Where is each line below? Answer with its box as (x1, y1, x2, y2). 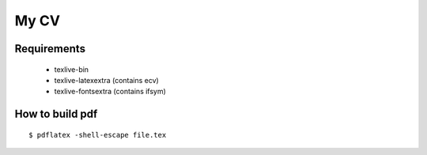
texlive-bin (54, 64, 89, 74)
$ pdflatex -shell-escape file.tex (28, 130, 167, 139)
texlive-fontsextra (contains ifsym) (54, 87, 166, 96)
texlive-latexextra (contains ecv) (54, 75, 160, 85)
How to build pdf (14, 108, 98, 121)
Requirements (14, 42, 86, 55)
